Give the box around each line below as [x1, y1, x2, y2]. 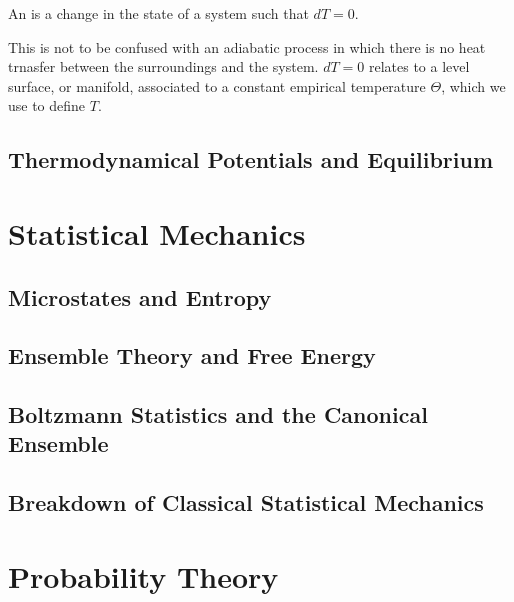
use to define [8, 95, 86, 116]
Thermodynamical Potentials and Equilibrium [8, 144, 494, 175]
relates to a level [368, 56, 470, 77]
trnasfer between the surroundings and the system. [8, 56, 319, 77]
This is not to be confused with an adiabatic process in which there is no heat [8, 36, 486, 57]
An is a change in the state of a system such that [8, 3, 309, 23]
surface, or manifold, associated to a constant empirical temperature [8, 75, 426, 96]
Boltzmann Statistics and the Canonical [8, 399, 428, 430]
